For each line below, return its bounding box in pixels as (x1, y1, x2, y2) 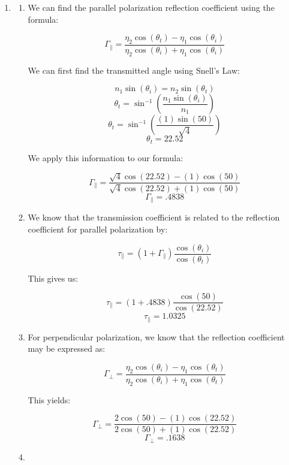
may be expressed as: (28, 342, 106, 355)
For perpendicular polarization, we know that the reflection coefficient (28, 330, 285, 343)
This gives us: (28, 271, 79, 284)
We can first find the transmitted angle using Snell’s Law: (28, 64, 240, 76)
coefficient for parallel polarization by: (28, 222, 168, 235)
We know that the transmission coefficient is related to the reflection (28, 211, 280, 224)
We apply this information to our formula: (28, 151, 183, 164)
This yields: (28, 393, 71, 406)
